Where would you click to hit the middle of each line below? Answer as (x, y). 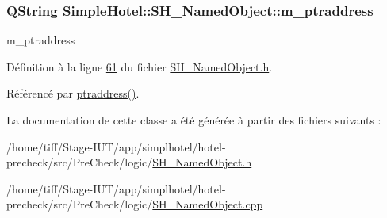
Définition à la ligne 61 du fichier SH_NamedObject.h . (140, 66)
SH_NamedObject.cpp (208, 204)
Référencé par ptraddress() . (73, 93)
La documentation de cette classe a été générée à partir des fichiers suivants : (194, 120)
